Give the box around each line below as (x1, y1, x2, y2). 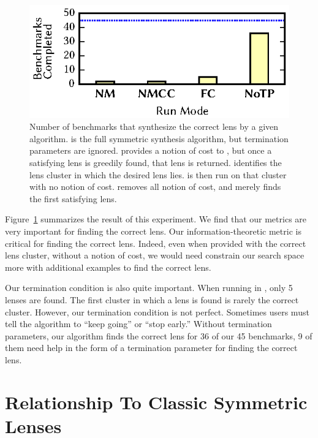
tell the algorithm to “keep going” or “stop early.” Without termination (5, 317, 272, 330)
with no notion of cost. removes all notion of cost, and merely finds (29, 180, 281, 193)
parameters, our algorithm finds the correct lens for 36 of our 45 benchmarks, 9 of (5, 329, 312, 342)
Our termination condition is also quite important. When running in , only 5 (5, 281, 293, 294)
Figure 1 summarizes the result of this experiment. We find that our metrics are (5, 213, 307, 225)
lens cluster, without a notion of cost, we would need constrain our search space (5, 249, 305, 262)
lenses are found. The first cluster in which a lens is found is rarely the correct (5, 293, 299, 306)
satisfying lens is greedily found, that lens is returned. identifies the (29, 156, 282, 168)
